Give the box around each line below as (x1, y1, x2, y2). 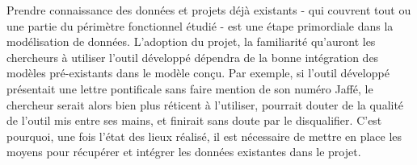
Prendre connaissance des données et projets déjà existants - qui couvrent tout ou (6, 2, 411, 18)
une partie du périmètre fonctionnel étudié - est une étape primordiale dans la (6, 17, 394, 34)
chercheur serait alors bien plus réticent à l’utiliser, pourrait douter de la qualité (6, 96, 404, 113)
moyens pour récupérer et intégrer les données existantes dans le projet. (6, 143, 361, 160)
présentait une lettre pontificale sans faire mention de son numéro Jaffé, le (6, 80, 373, 97)
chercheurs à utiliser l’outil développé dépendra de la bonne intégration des (6, 48, 379, 65)
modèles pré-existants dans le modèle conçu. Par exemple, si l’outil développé (6, 64, 390, 81)
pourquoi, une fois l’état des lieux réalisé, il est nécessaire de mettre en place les (6, 127, 402, 144)
